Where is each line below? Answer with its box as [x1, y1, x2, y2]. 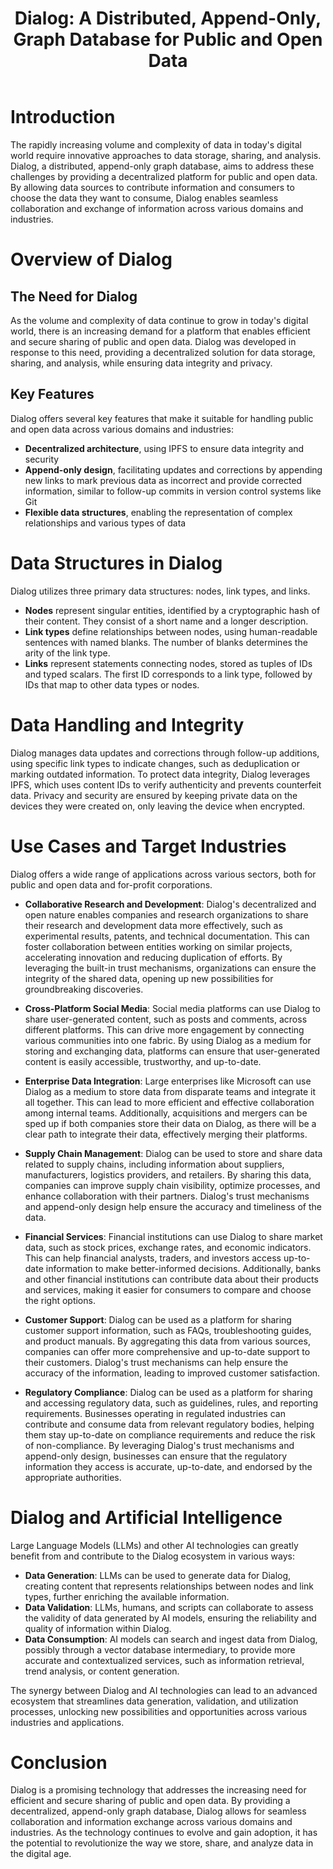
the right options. [24, 1294, 96, 1306]
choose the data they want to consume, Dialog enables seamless [10, 192, 279, 204]
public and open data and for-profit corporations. [10, 878, 213, 891]
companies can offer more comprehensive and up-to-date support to [24, 1345, 311, 1357]
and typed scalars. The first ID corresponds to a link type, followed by [24, 668, 313, 680]
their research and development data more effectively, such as [24, 919, 283, 931]
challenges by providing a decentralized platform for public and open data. [10, 170, 318, 182]
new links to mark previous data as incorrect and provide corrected [24, 474, 303, 486]
